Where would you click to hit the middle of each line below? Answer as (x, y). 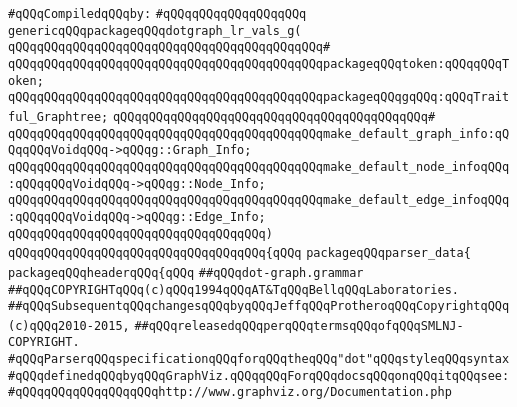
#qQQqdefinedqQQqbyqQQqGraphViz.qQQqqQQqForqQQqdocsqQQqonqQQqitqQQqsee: (259, 375)
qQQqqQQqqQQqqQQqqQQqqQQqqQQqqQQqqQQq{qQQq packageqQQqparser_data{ (239, 253)
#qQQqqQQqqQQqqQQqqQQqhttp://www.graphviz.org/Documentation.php (230, 392)
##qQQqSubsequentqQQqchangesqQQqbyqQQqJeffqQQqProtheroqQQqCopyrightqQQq (259, 306)
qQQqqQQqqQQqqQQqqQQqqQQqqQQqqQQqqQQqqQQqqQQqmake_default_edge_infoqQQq (259, 200)
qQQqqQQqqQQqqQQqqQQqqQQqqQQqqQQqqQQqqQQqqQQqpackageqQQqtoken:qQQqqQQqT (259, 63)
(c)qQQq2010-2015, (69, 325)
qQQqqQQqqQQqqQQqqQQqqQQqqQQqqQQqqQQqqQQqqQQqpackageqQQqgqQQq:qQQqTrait (259, 97)
